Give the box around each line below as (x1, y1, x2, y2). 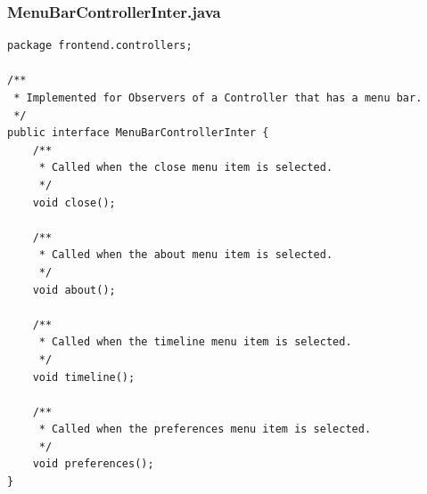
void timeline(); (32, 370, 135, 384)
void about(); (32, 283, 116, 296)
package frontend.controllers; (7, 39, 193, 53)
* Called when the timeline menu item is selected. (38, 336, 352, 349)
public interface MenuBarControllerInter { (7, 126, 269, 140)
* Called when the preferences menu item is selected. (38, 423, 372, 436)
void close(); (32, 196, 116, 209)
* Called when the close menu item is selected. (38, 161, 333, 174)
